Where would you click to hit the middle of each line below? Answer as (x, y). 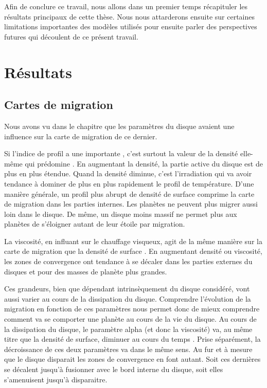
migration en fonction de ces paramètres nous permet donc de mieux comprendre (132, 309)
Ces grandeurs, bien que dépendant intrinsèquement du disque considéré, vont (127, 289)
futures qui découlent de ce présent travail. (71, 36)
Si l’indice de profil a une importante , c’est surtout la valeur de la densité (121, 153)
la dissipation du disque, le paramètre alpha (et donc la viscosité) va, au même (128, 329)
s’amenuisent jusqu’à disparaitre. (56, 379)
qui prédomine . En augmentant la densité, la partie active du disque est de (144, 163)
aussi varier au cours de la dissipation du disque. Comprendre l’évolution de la (128, 298)
